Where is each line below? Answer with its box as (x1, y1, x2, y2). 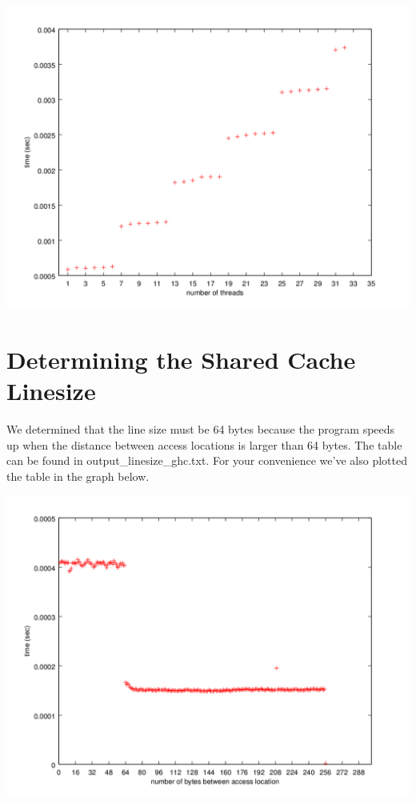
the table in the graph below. (6, 467, 150, 484)
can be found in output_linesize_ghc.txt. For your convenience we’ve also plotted (6, 452, 407, 469)
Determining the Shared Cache (6, 342, 356, 375)
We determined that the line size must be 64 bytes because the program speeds (6, 420, 395, 437)
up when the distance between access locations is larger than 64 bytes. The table (6, 436, 402, 453)
